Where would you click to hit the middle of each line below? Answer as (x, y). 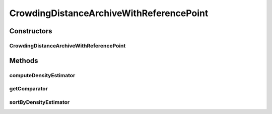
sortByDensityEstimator (40, 102)
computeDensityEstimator (42, 75)
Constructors (31, 31)
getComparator (28, 89)
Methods (24, 61)
